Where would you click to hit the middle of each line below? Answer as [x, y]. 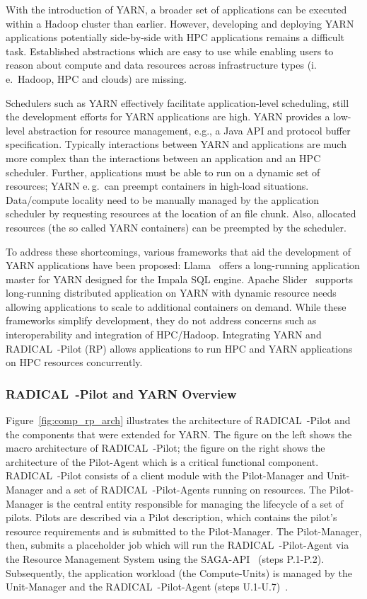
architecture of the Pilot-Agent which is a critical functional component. [162, 461]
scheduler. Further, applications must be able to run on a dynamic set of [163, 172]
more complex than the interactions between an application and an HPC [163, 158]
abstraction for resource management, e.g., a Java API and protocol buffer [189, 130]
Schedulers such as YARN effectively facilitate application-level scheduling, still [177, 102]
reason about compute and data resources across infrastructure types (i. [161, 65]
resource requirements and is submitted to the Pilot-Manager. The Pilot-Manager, [184, 531]
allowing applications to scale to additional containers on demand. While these [176, 306]
